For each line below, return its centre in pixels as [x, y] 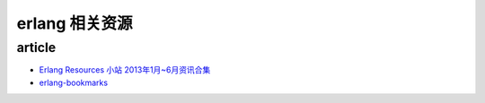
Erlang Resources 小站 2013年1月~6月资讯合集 [125, 70]
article [36, 47]
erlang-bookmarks [73, 82]
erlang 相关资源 [75, 23]
